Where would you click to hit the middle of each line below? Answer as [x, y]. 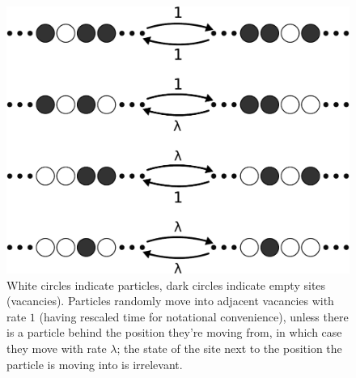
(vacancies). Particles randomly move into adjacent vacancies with [170, 301]
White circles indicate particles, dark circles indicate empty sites [166, 285]
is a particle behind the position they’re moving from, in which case [174, 332]
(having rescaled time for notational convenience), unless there [194, 316]
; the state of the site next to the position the [229, 348]
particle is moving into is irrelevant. [95, 364]
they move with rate [57, 348]
